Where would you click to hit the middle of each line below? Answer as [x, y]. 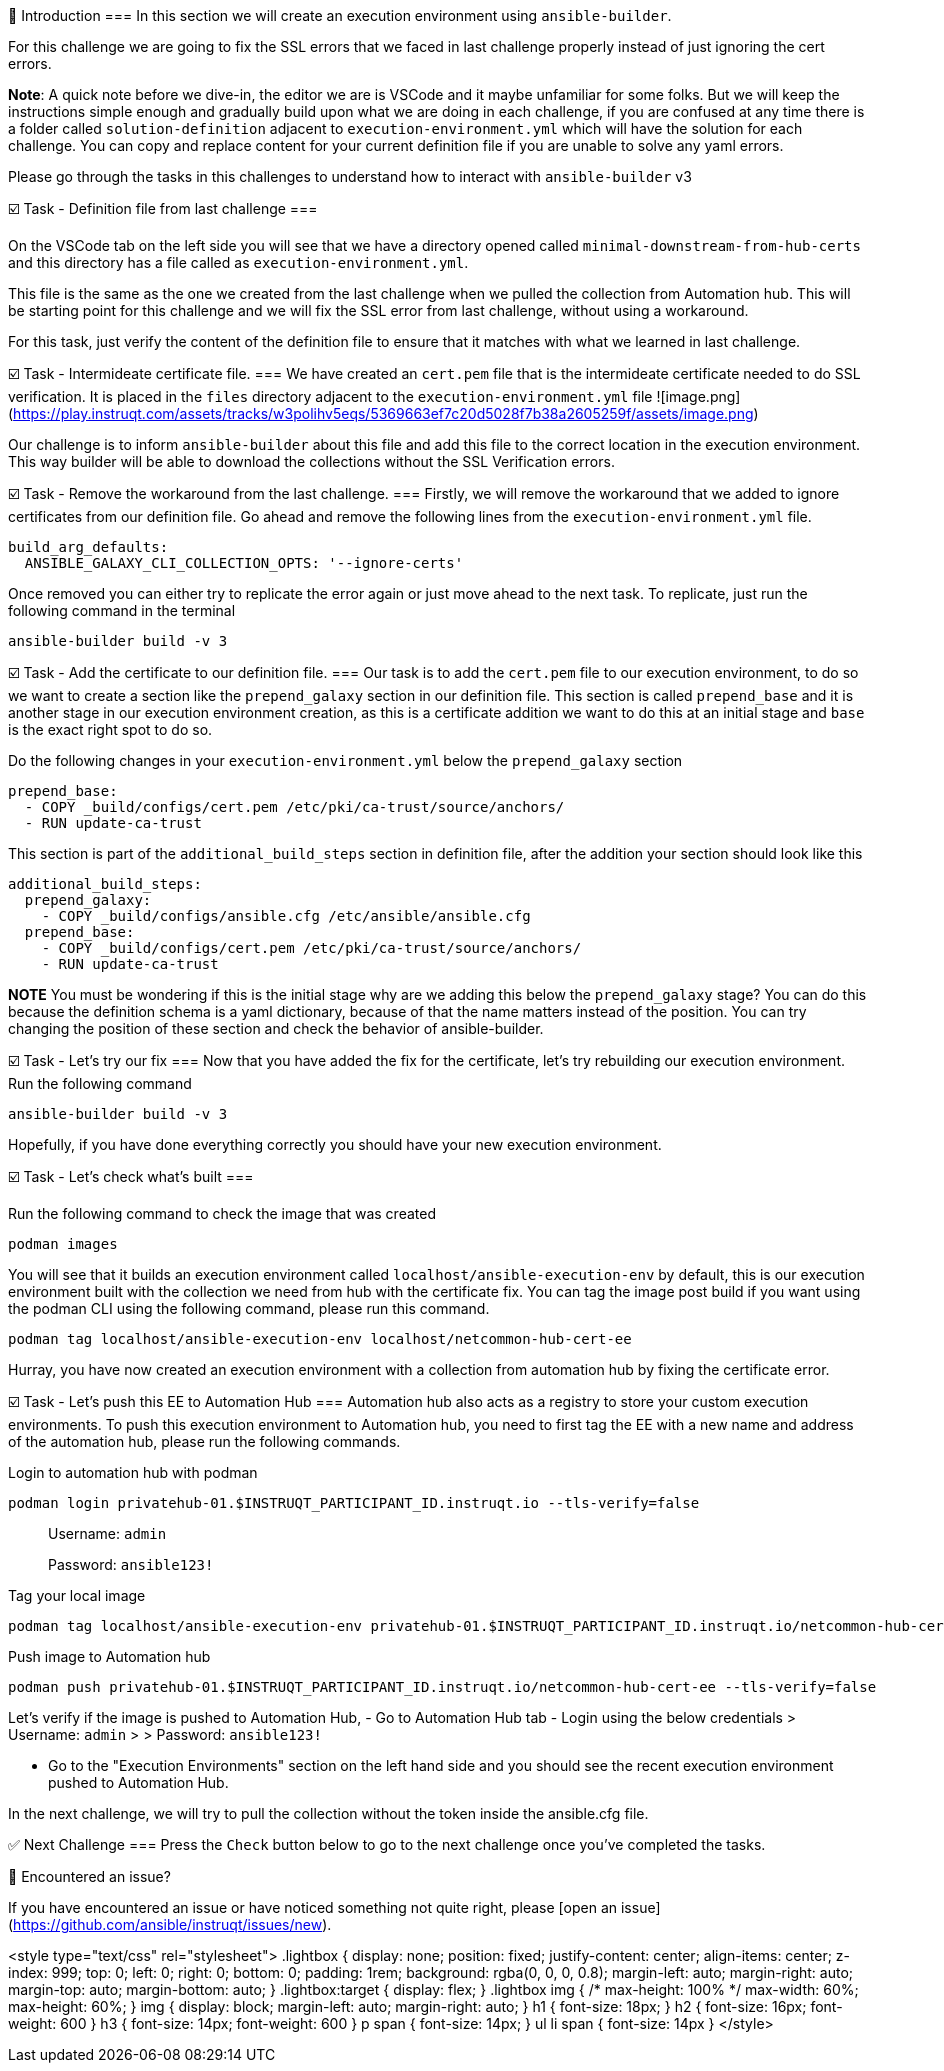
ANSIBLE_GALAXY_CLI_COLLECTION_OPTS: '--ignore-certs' [244, 563]
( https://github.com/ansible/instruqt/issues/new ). [170, 1924]
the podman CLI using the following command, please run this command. [249, 1308]
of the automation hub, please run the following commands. [204, 1441]
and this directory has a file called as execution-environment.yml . [238, 262]
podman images [63, 1244]
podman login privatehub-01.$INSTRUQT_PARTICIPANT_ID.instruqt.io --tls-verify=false [354, 1503]
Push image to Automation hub [109, 1656]
